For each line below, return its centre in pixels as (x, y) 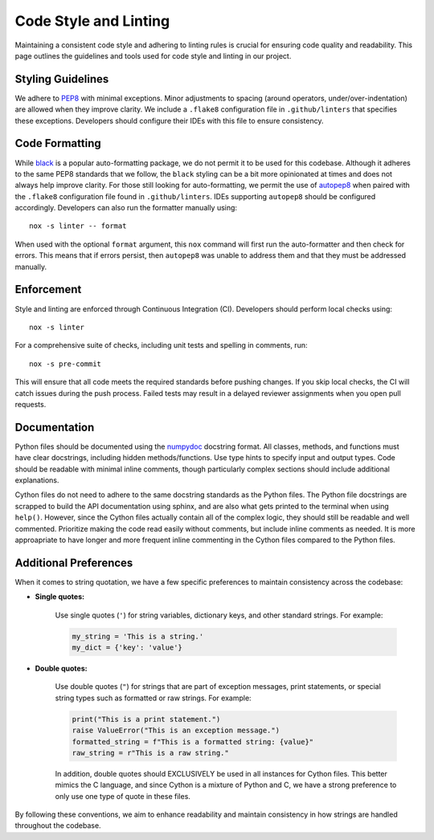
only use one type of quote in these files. (123, 796)
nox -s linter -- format (78, 226)
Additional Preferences (74, 563)
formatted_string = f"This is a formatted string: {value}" (193, 742)
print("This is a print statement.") (146, 719)
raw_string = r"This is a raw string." (150, 752)
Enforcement (48, 290)
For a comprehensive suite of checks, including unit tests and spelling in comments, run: (161, 345)
